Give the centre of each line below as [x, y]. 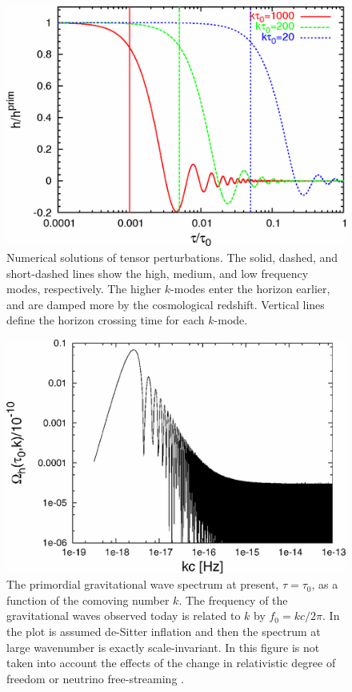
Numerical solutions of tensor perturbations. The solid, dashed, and [172, 257]
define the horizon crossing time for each [106, 320]
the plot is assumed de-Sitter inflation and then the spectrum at [164, 631]
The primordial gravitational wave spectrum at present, [143, 584]
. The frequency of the [233, 599]
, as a [325, 584]
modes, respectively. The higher [84, 289]
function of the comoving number [88, 599]
